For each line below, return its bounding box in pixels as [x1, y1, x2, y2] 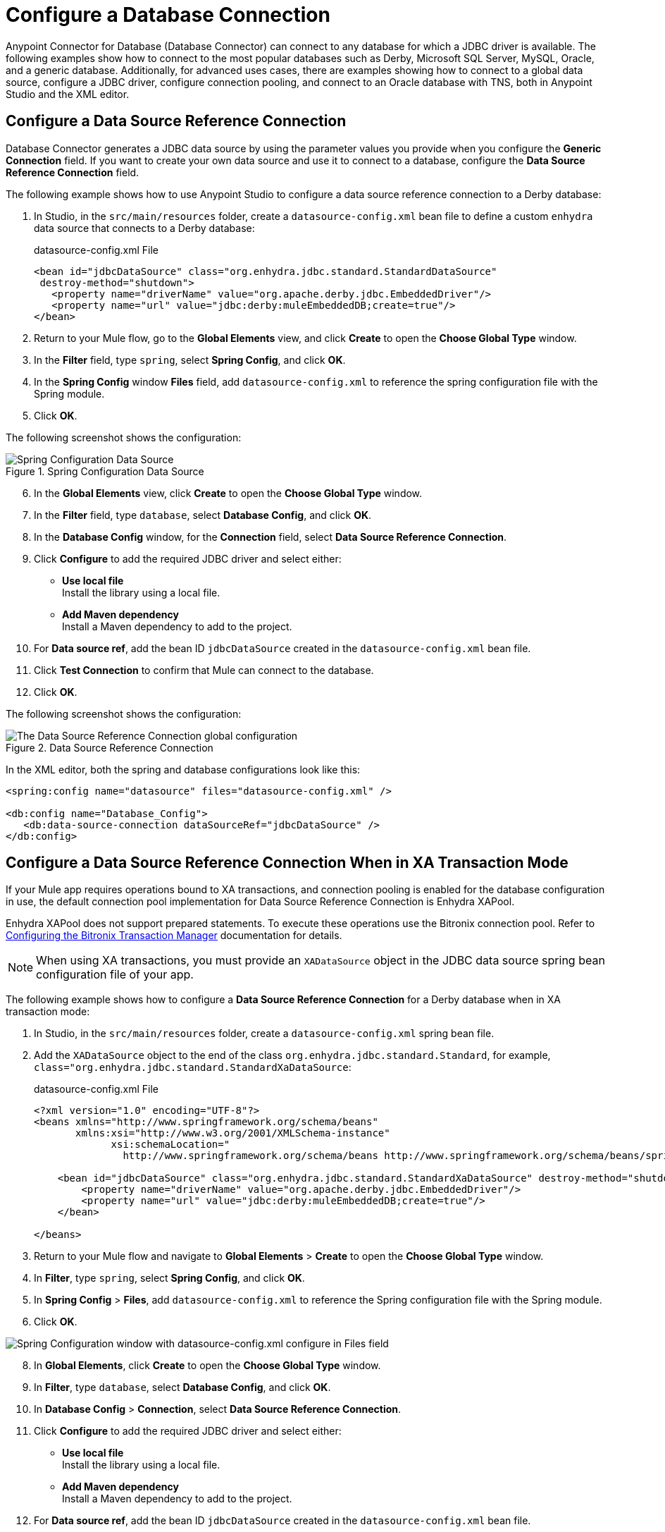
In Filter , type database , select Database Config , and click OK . [34, 1381, 331, 1394]
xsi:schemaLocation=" [111, 1139, 230, 1151]
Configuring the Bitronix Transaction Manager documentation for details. [6, 929, 342, 942]
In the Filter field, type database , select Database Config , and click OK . [34, 508, 372, 521]
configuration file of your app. [36, 967, 194, 982]
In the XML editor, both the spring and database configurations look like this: [6, 763, 361, 776]
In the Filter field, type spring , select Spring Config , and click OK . [34, 353, 346, 366]
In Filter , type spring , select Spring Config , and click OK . [34, 1272, 305, 1285]
